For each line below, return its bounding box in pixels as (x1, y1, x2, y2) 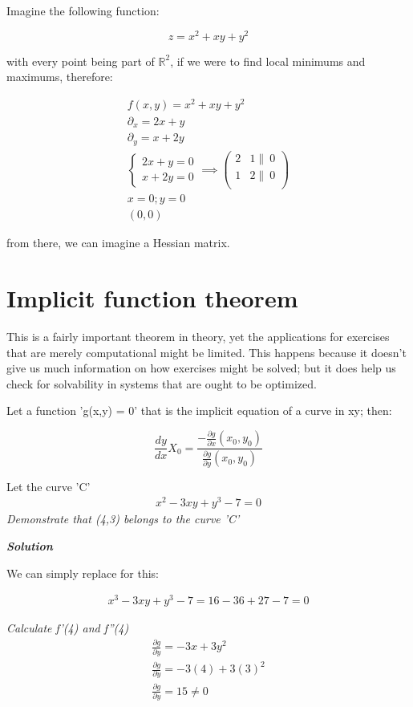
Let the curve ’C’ (6, 477, 91, 494)
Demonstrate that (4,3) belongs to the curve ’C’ (6, 510, 240, 527)
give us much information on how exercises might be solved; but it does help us (6, 360, 396, 376)
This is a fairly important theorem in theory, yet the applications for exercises (6, 327, 390, 344)
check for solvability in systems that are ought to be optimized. (6, 375, 317, 392)
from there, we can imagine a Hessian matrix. (6, 234, 230, 251)
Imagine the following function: (6, 2, 160, 18)
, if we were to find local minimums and (170, 52, 366, 69)
